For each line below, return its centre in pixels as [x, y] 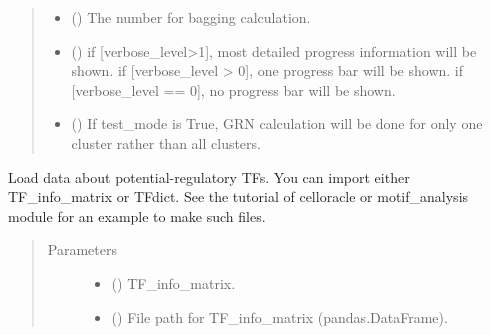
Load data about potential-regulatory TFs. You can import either [209, 176]
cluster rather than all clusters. [166, 142]
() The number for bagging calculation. [191, 17]
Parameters [82, 249]
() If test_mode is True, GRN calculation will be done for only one [277, 123]
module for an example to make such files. [137, 215]
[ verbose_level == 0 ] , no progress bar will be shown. [233, 89]
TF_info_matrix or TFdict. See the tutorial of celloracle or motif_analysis [238, 196]
